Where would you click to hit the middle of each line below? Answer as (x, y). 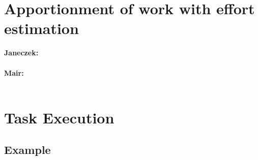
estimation (41, 28)
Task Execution (59, 117)
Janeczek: (21, 53)
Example (27, 150)
